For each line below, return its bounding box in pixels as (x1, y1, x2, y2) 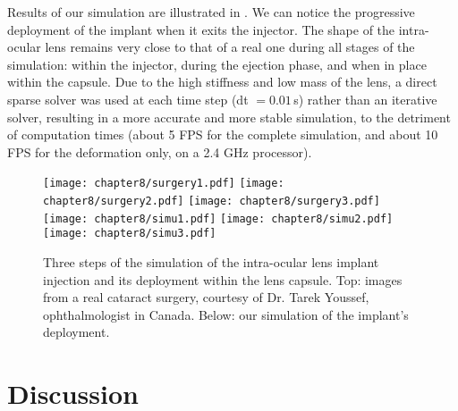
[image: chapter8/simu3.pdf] (43, 227, 216, 240)
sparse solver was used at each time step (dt (7, 89, 249, 108)
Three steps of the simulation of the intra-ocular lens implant (43, 252, 379, 271)
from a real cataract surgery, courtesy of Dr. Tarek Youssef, (43, 288, 369, 306)
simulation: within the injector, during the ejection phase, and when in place (7, 55, 427, 73)
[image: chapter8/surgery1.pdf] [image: (43, 177, 284, 190)
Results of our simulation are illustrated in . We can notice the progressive (7, 3, 415, 21)
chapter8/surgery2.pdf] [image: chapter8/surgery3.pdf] (43, 195, 380, 207)
